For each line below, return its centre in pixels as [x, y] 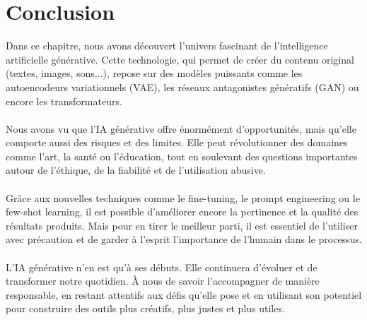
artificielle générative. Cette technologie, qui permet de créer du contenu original [180, 59]
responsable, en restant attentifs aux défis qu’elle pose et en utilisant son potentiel [184, 294]
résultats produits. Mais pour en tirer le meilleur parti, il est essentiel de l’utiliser [182, 225]
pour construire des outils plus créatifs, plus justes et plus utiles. [145, 308]
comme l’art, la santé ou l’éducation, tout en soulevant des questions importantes [182, 156]
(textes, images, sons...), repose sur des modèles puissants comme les [154, 73]
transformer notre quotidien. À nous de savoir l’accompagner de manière [163, 281]
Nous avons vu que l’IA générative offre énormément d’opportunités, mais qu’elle [181, 128]
